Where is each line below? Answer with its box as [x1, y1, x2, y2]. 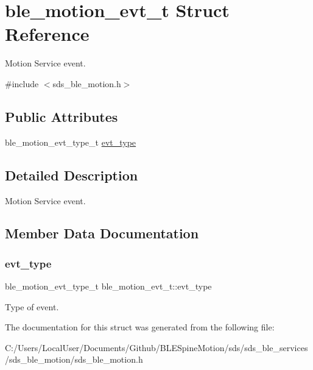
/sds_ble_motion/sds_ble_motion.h [5, 353, 143, 366]
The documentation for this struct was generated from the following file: [5, 321, 275, 333]
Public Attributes [5, 107, 118, 126]
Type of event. [5, 300, 59, 313]
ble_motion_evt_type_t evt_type [5, 135, 136, 148]
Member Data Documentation [5, 224, 199, 243]
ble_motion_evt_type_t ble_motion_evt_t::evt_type [5, 280, 212, 293]
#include [5, 77, 39, 90]
